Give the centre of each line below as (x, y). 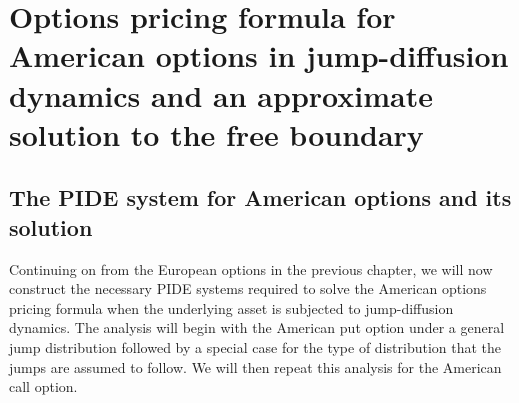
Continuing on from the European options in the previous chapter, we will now (251, 268)
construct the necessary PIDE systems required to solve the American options (248, 288)
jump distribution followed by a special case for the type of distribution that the (255, 346)
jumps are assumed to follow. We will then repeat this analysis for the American (255, 366)
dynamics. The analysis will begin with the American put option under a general (257, 327)
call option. (43, 386)
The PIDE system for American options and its (260, 197)
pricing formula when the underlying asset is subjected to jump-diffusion (231, 307)
